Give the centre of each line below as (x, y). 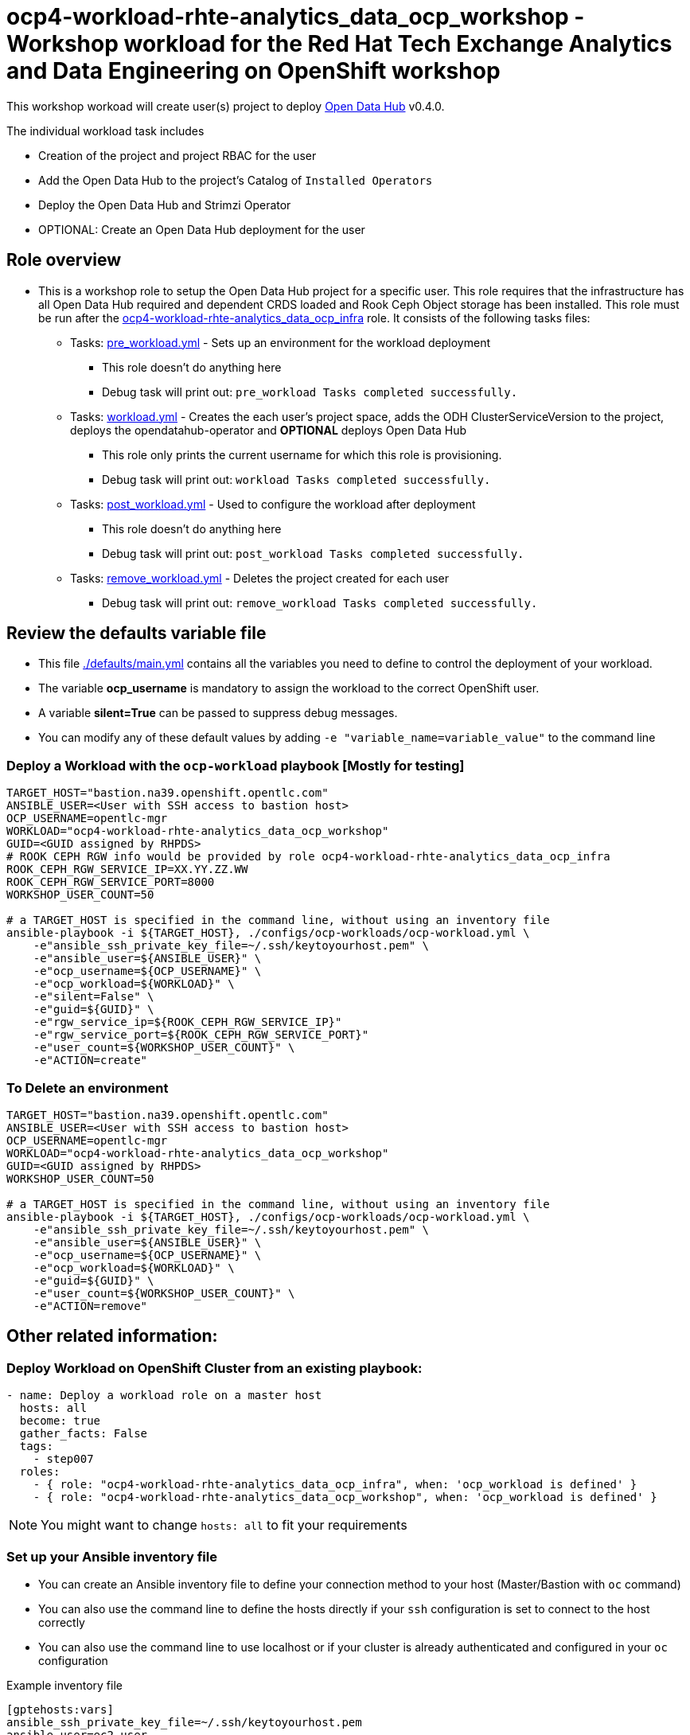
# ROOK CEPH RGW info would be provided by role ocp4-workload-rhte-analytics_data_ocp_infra (308, 857)
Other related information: (112, 1336)
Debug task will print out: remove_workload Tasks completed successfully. (320, 602)
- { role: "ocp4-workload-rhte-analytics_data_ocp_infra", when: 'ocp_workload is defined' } (335, 1485)
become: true (60, 1421)
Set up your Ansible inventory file (112, 1556)
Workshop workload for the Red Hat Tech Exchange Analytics (339, 44)
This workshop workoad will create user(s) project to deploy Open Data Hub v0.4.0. (226, 106)
